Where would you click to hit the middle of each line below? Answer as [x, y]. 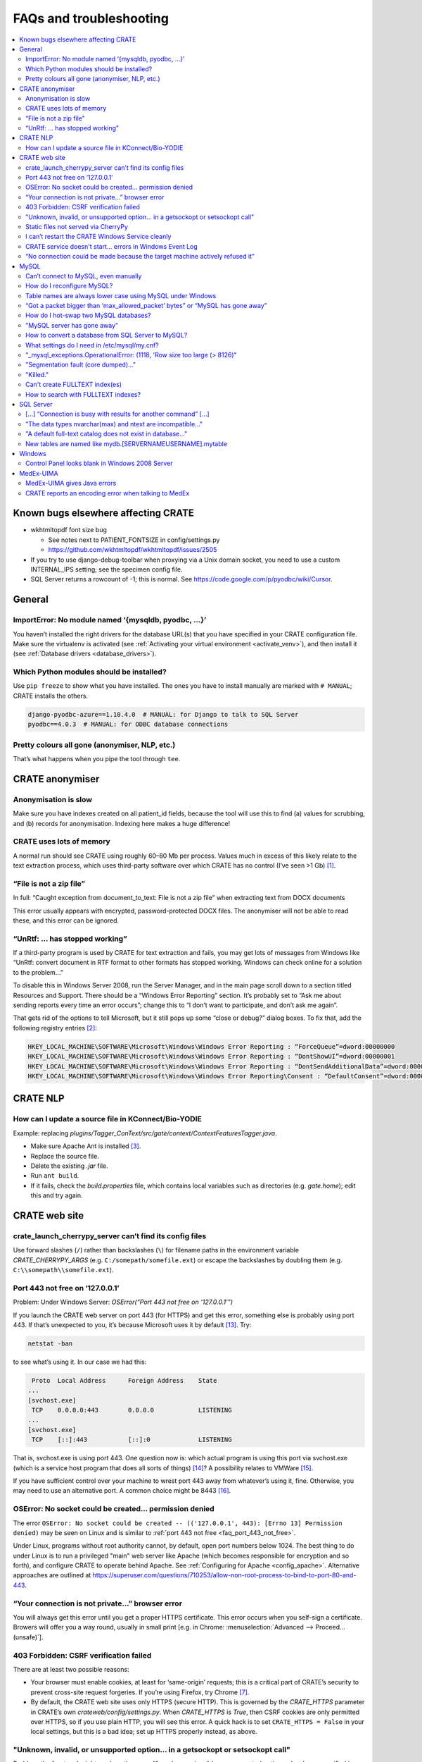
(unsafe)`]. [28, 1637]
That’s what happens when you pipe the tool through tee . [97, 758]
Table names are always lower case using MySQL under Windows [121, 295]
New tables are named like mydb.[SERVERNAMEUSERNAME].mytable [127, 443]
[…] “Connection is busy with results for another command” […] [118, 414]
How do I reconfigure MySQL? [69, 286]
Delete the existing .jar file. [69, 1166]
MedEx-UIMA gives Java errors [71, 483]
